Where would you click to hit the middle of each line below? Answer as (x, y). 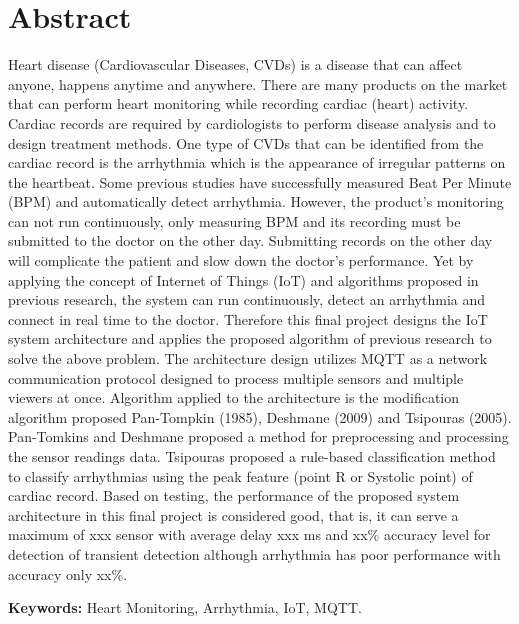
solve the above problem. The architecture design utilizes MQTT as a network (248, 358)
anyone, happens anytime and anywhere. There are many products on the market (258, 83)
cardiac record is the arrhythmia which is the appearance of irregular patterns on (257, 162)
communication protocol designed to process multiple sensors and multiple (236, 377)
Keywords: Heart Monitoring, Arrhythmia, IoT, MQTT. (185, 607)
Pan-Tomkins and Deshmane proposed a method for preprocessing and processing (258, 436)
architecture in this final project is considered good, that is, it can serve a (233, 514)
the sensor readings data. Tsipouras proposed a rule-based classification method (252, 456)
